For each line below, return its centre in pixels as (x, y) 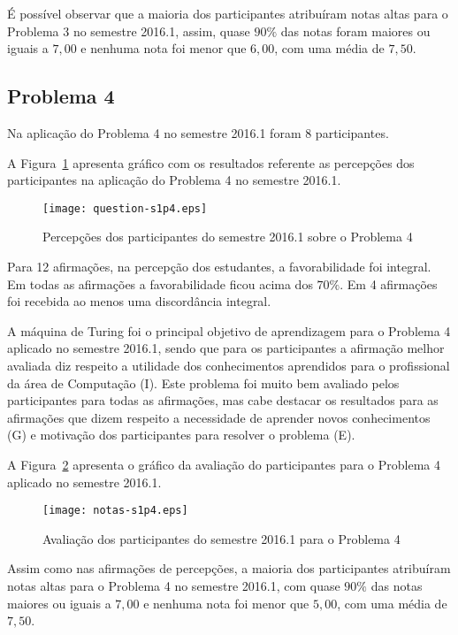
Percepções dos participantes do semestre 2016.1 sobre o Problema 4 (228, 237)
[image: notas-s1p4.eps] (115, 511)
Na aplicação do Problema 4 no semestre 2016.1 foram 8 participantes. (198, 132)
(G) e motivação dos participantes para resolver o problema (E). (181, 435)
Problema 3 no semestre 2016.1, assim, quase (129, 31)
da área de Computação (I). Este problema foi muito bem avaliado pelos (203, 383)
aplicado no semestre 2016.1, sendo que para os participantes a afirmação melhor (226, 348)
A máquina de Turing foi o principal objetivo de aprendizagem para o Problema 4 (229, 330)
